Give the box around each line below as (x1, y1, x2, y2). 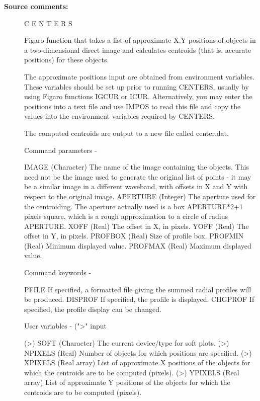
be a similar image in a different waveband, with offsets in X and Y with (24, 181, 248, 192)
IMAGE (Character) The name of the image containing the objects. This (24, 162, 249, 172)
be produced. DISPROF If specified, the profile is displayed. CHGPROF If (24, 294, 254, 304)
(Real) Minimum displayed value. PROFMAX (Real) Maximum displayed (24, 240, 251, 251)
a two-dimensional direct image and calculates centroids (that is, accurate (24, 44, 251, 55)
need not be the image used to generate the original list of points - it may (24, 171, 251, 182)
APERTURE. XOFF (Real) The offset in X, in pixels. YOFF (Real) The (24, 220, 249, 231)
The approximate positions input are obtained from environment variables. (24, 71, 254, 82)
